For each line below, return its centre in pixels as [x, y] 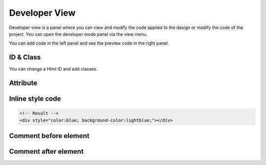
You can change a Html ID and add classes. [53, 69]
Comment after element [46, 151]
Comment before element [49, 136]
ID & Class [25, 57]
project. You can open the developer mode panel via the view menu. [78, 34]
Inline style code [35, 99]
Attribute [23, 83]
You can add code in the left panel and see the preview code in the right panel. [89, 43]
